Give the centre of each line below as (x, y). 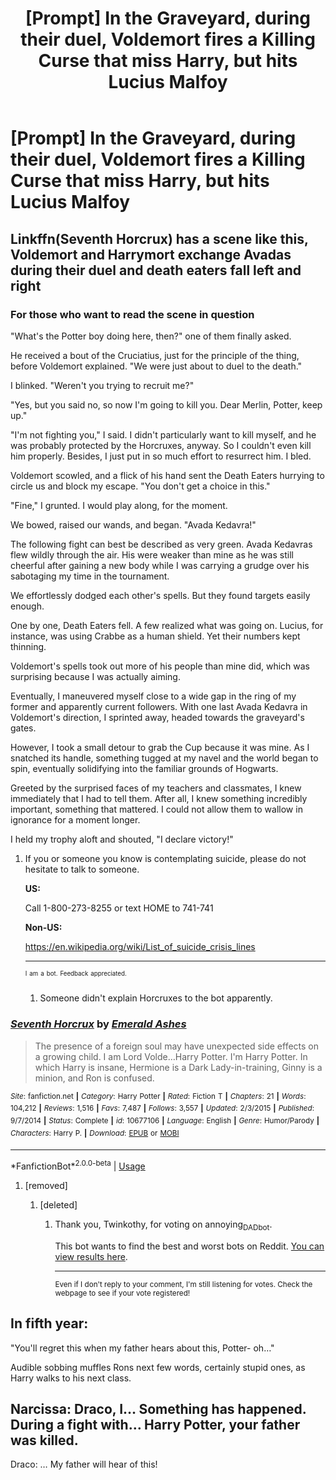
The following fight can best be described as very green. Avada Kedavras (161, 544)
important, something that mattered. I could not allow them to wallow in (156, 809)
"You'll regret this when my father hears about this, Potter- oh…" (142, 1348)
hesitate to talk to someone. (82, 869)
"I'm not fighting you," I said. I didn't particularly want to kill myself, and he (163, 434)
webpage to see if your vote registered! (122, 1293)
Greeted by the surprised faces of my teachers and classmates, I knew (156, 788)
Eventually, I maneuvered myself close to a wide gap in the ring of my (153, 696)
